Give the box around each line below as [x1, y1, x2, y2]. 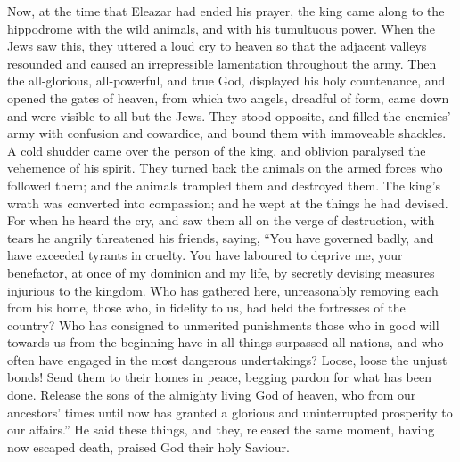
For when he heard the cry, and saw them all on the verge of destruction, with [7, 211, 435, 230]
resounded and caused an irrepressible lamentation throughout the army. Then [7, 53, 437, 72]
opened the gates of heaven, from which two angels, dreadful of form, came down [7, 88, 449, 107]
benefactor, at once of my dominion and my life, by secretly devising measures [7, 263, 435, 281]
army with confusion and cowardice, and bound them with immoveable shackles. [7, 124, 447, 142]
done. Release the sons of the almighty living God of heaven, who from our [7, 385, 416, 404]
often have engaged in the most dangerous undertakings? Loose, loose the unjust [7, 350, 448, 369]
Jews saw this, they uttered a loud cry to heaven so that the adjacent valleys [7, 36, 427, 55]
